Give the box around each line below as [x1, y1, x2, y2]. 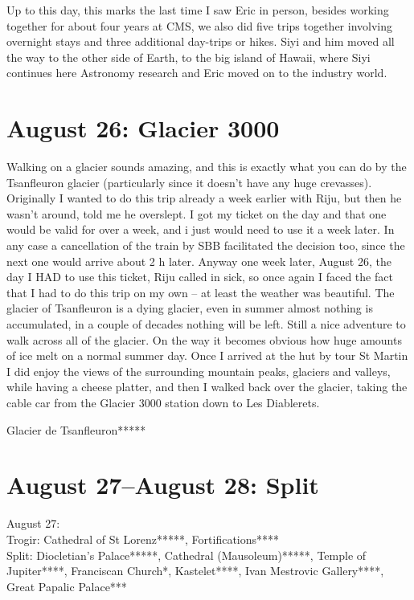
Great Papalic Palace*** [6, 578, 127, 594]
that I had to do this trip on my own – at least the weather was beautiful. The [6, 284, 395, 300]
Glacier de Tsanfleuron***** [6, 421, 146, 438]
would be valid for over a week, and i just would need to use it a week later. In [6, 221, 395, 238]
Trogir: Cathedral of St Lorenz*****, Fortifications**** [6, 530, 280, 547]
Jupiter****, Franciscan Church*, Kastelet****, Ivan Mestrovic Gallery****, [6, 562, 384, 579]
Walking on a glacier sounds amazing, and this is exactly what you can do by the [6, 158, 407, 175]
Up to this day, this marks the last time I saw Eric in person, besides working [6, 2, 389, 18]
